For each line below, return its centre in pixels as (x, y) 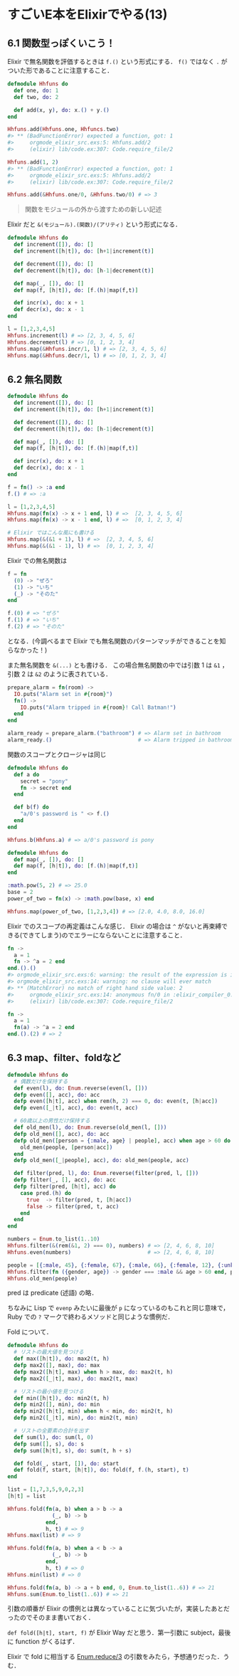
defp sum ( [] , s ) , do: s (49, 1444)
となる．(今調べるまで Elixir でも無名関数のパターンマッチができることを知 (117, 641)
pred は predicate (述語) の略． (53, 1293)
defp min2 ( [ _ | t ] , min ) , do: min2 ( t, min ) (76, 1418)
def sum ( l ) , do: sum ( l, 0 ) (54, 1437)
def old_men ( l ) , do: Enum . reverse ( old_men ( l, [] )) (90, 1127)
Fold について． (30, 1332)
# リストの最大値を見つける (49, 1352)
